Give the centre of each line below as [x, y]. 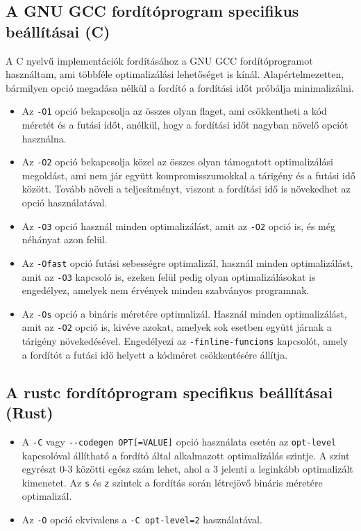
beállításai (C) [58, 31]
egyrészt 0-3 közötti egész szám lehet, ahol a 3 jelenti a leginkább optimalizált [187, 469]
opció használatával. [65, 203]
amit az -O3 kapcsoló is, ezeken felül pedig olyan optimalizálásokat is [169, 276]
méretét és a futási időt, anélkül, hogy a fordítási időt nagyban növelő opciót [185, 125]
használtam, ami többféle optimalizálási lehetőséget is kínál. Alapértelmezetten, [175, 74]
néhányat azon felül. [65, 239]
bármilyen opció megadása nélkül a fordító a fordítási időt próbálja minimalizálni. [180, 87]
